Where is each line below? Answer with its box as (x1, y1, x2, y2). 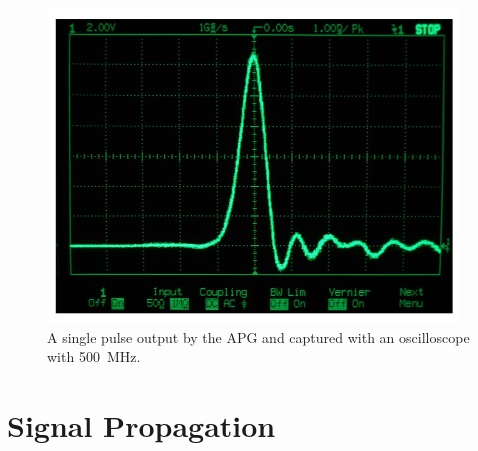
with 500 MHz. (47, 346, 141, 367)
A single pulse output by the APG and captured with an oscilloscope (47, 326, 470, 347)
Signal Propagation (7, 404, 276, 445)
